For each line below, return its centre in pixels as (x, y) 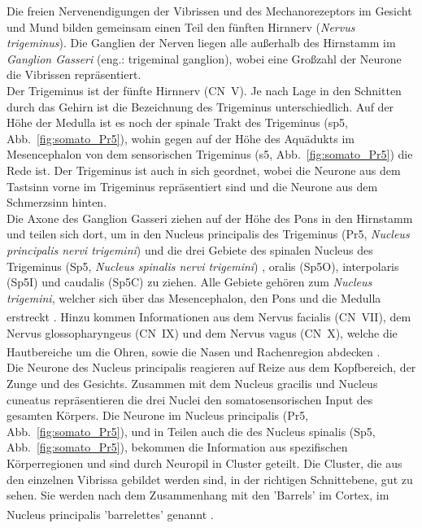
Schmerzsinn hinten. (57, 202)
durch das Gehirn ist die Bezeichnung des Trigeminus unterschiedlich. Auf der (200, 106)
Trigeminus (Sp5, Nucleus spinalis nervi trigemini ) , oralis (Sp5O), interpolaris (203, 266)
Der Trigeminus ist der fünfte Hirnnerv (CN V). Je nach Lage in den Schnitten (204, 90)
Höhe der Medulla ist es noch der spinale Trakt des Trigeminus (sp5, (177, 122)
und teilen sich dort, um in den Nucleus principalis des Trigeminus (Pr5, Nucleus (208, 234)
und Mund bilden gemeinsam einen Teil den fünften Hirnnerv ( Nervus (181, 26)
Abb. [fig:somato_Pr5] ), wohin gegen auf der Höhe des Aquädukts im (181, 138)
